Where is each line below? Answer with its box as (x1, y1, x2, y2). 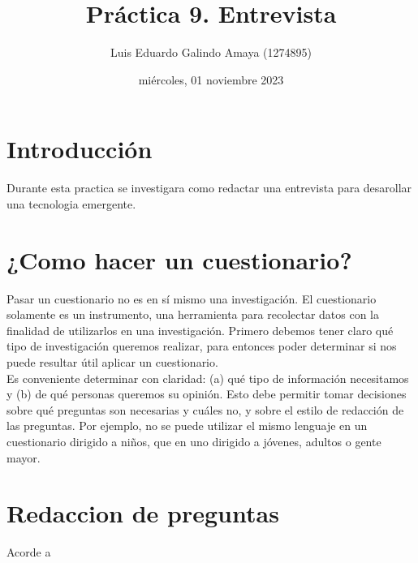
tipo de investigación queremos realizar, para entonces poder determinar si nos (6, 337, 397, 355)
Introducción (6, 132, 153, 165)
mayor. (6, 449, 41, 466)
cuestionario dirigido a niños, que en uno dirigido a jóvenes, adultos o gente (6, 432, 381, 449)
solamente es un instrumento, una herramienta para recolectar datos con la (6, 306, 380, 323)
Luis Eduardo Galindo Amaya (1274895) (110, 44, 312, 61)
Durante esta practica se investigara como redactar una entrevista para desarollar (6, 179, 412, 196)
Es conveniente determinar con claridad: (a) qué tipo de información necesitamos (6, 369, 409, 386)
